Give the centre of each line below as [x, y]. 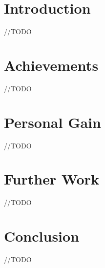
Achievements [51, 65]
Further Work [52, 179]
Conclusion [42, 236]
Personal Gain [52, 122]
